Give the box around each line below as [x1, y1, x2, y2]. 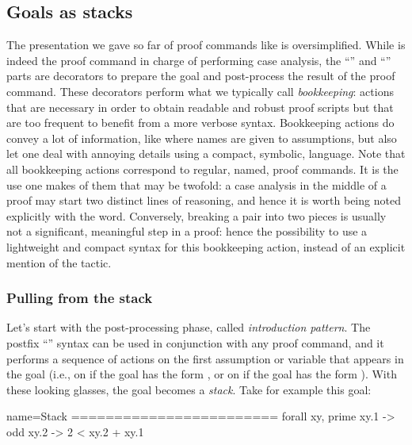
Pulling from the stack [6, 288, 153, 308]
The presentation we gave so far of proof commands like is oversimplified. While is [6, 36, 406, 53]
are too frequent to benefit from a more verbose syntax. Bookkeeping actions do [6, 114, 395, 131]
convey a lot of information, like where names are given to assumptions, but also [6, 129, 397, 146]
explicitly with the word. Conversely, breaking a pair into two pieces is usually [6, 207, 387, 224]
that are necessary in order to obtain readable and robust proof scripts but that [6, 98, 394, 115]
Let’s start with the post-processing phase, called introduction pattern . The [6, 319, 371, 336]
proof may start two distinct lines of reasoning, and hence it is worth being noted [6, 192, 401, 209]
